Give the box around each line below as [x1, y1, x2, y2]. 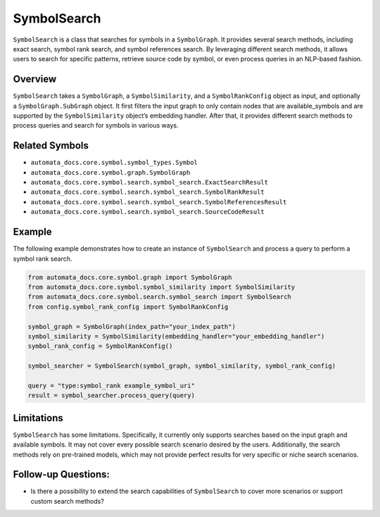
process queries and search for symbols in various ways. [13, 121, 179, 130]
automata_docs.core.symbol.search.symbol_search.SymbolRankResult [30, 188, 265, 197]
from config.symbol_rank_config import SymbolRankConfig [27, 303, 229, 311]
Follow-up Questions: [13, 468, 110, 480]
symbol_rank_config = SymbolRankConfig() [27, 342, 173, 350]
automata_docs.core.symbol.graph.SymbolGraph [30, 168, 191, 176]
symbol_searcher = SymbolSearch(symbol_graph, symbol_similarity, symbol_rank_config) [27, 362, 336, 370]
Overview [13, 73, 57, 85]
